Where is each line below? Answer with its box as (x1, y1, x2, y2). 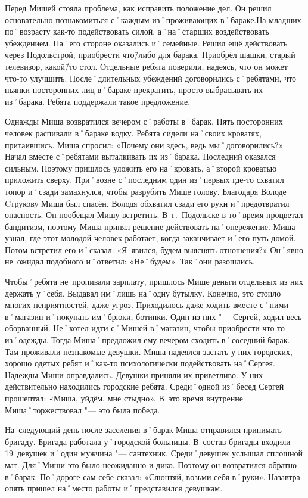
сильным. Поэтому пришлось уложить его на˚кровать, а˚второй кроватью (5, 161, 277, 174)
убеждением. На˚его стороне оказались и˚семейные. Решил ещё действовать (5, 36, 288, 49)
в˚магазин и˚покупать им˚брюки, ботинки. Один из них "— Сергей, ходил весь (5, 310, 302, 322)
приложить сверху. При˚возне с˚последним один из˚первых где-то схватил (5, 173, 284, 186)
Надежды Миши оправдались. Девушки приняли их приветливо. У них (5, 368, 263, 381)
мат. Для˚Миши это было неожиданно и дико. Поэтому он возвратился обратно (5, 458, 297, 471)
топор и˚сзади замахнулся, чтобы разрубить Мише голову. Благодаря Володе (5, 185, 287, 197)
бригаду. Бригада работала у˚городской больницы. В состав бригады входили (5, 435, 291, 447)
